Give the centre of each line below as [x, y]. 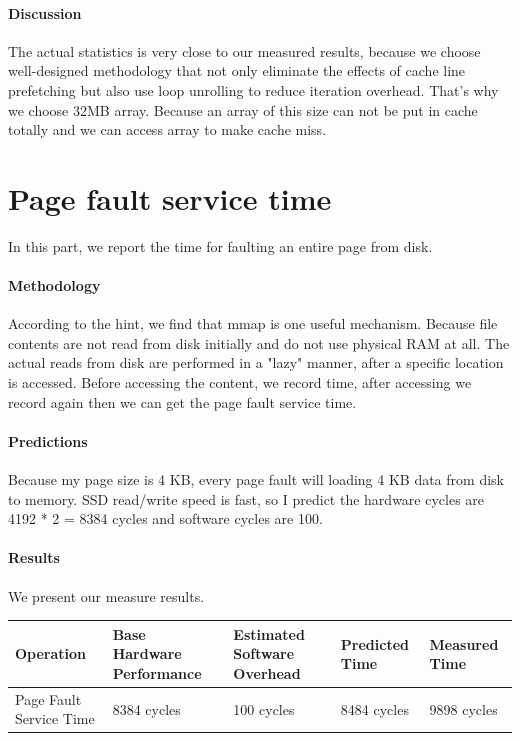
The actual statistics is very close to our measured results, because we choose [244, 50]
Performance [157, 672]
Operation [51, 653]
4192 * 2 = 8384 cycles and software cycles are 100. [165, 518]
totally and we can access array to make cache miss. [167, 129]
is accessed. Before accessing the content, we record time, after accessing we [240, 382]
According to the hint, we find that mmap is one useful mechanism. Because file [253, 323]
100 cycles [264, 708]
